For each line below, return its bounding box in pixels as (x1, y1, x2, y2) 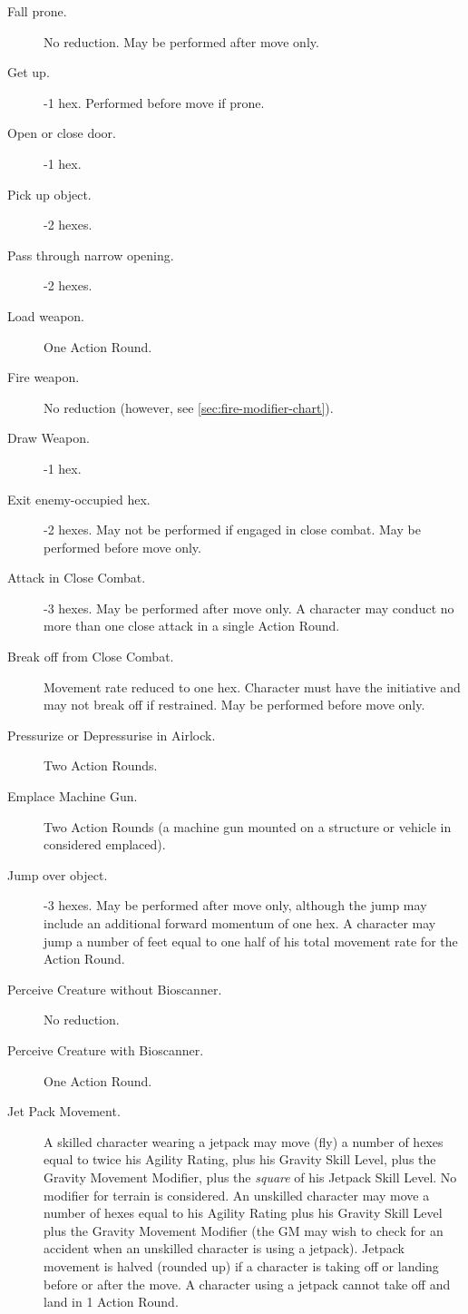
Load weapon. (7, 306, 84, 325)
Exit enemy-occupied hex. (7, 489, 151, 508)
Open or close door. (7, 123, 116, 142)
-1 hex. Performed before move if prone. (44, 93, 265, 112)
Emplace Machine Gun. (7, 787, 138, 806)
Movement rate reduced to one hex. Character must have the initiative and (44, 677, 461, 696)
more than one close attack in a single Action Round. (44, 616, 340, 635)
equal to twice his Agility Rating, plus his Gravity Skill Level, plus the (44, 1150, 436, 1169)
